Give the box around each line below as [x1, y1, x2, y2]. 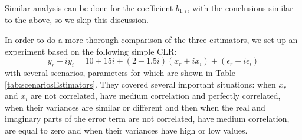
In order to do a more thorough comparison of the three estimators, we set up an [5, 34, 298, 46]
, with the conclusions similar [187, 2, 293, 14]
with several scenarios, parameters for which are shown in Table [5, 66, 236, 79]
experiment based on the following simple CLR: [5, 45, 177, 57]
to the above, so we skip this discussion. [5, 14, 149, 26]
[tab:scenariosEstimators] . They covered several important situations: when [5, 78, 276, 90]
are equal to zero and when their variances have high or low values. [5, 124, 248, 136]
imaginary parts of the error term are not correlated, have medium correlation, [5, 112, 290, 125]
